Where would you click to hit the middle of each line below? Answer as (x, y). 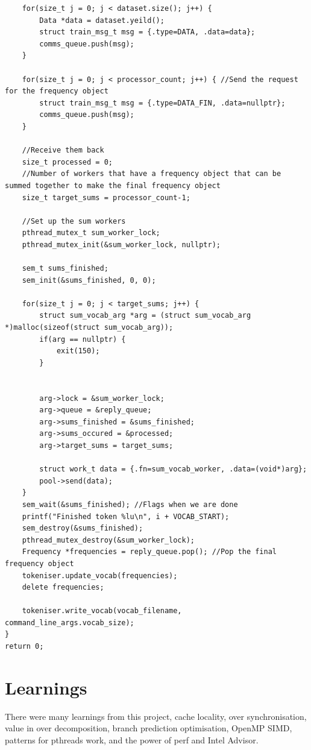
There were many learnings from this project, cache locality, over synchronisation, (156, 716)
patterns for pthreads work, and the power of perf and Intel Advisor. (132, 739)
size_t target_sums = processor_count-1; (106, 197)
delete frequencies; (63, 588)
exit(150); (78, 351)
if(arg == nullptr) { (83, 339)
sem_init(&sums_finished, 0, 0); (89, 280)
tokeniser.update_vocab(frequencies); (100, 575)
